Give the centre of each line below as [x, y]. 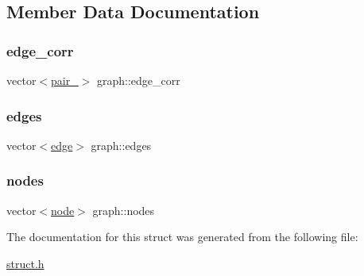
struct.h [25, 263]
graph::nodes [124, 210]
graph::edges [121, 145]
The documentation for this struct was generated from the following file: [182, 237]
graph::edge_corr [139, 80]
